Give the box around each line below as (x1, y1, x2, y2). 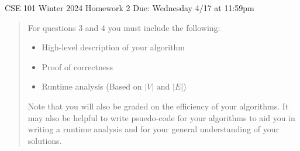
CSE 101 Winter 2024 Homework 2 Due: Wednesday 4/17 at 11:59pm (5, 2, 254, 13)
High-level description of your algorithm (42, 41, 185, 53)
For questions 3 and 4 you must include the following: (27, 21, 220, 33)
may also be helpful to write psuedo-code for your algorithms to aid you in (27, 111, 295, 123)
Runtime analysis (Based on (42, 80, 142, 92)
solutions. (27, 134, 62, 146)
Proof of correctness (42, 60, 113, 73)
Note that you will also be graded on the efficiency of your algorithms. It (27, 99, 289, 112)
